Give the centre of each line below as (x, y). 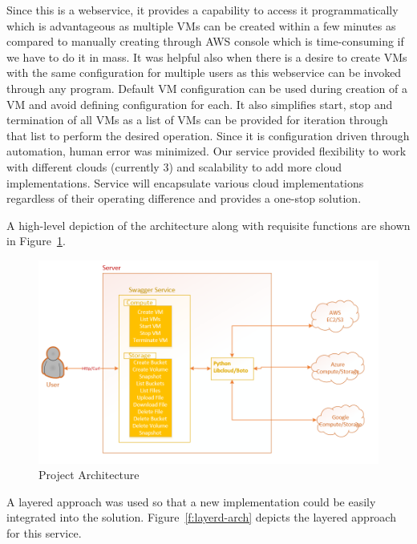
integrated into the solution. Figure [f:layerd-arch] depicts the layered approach (201, 517)
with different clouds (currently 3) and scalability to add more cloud (174, 166)
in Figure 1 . (36, 241)
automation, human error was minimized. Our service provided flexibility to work (206, 151)
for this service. (44, 532)
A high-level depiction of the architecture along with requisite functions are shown (208, 225)
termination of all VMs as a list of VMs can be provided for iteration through (197, 120)
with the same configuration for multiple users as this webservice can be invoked (204, 73)
